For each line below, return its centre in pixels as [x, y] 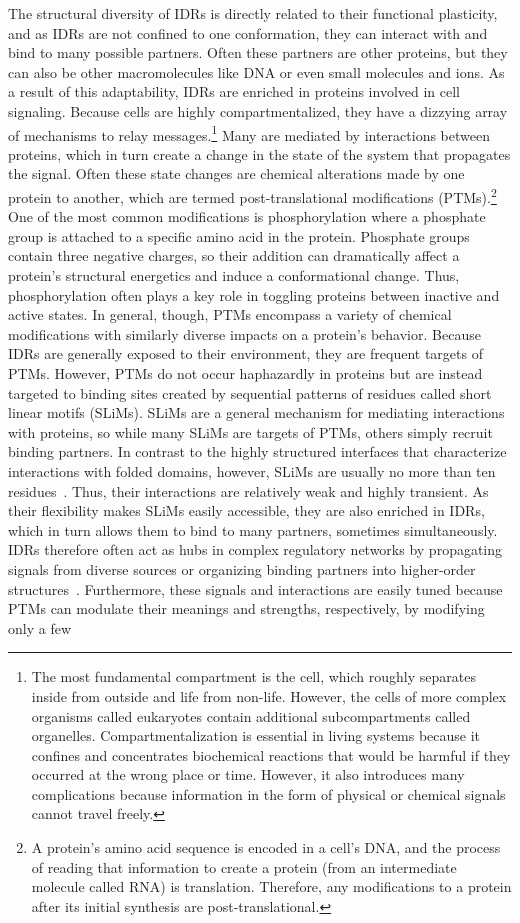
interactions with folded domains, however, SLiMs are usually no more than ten [252, 470]
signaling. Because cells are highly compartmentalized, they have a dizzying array [258, 110]
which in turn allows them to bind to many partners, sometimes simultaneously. [253, 529]
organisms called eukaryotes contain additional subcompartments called [251, 715]
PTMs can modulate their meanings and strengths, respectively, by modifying [246, 608]
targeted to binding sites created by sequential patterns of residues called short [250, 392]
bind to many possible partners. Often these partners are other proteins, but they [258, 52]
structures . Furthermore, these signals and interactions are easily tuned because [255, 588]
